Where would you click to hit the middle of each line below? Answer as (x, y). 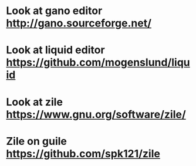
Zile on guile (37, 141)
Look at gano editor (54, 11)
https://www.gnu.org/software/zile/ (96, 114)
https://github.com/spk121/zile (83, 153)
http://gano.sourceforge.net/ (79, 23)
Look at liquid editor (55, 50)
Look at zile (35, 102)
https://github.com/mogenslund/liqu (98, 62)
